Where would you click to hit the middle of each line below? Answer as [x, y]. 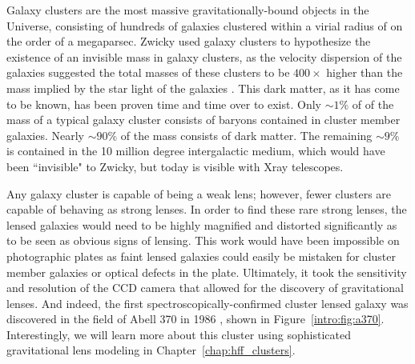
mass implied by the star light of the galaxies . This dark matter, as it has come [203, 88]
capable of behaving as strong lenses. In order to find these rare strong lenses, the [207, 209]
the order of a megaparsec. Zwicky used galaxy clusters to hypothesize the [189, 41]
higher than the [365, 72]
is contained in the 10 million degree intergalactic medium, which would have [196, 151]
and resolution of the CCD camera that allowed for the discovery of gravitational [205, 288]
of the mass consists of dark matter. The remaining [246, 135]
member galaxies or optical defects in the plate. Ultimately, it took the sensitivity [207, 272]
